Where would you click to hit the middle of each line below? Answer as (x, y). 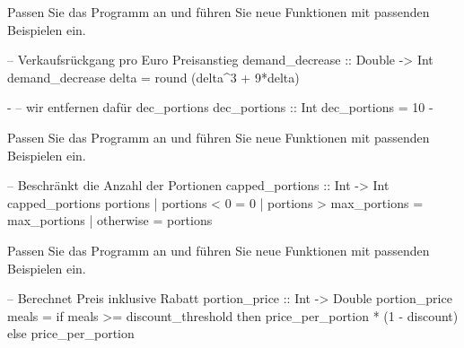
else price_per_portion (71, 333)
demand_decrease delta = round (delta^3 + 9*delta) (153, 77)
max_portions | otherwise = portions (110, 220)
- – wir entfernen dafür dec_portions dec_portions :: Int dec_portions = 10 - (220, 107)
